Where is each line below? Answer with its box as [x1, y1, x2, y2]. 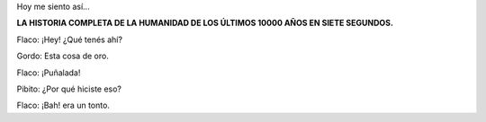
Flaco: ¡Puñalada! [16, 67, 81, 78]
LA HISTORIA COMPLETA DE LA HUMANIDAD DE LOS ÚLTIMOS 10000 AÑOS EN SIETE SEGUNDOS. [16, 18, 393, 29]
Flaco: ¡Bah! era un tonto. [16, 100, 110, 111]
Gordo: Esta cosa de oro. [16, 50, 110, 62]
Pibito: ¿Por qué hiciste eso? [16, 83, 121, 94]
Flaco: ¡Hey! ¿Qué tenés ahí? [16, 34, 123, 45]
